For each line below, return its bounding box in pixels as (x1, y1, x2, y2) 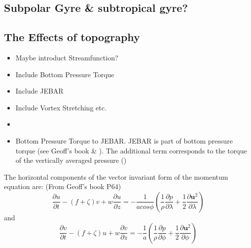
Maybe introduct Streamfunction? (15, 52, 118, 62)
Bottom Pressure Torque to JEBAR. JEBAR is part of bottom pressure (15, 135, 233, 146)
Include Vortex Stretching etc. (15, 102, 107, 112)
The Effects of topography (4, 29, 140, 45)
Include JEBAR (15, 86, 64, 96)
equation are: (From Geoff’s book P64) (4, 181, 121, 192)
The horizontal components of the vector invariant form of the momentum (4, 171, 228, 182)
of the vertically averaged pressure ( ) (15, 155, 127, 165)
